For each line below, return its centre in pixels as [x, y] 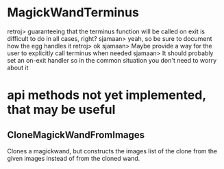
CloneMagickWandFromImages [76, 135]
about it [18, 67]
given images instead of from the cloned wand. [74, 158]
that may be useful [61, 110]
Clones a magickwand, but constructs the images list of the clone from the [112, 151]
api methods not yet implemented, [107, 95]
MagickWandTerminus [73, 13]
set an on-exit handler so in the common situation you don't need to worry [112, 60]
